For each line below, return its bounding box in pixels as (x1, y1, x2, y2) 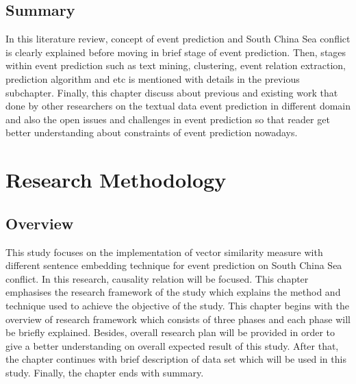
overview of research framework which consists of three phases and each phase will (5, 311, 351, 326)
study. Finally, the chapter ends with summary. (5, 365, 204, 379)
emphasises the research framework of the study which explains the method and (5, 285, 341, 299)
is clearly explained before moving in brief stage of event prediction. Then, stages (5, 44, 346, 59)
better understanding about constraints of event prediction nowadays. (5, 125, 298, 140)
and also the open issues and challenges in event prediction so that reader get (5, 112, 330, 126)
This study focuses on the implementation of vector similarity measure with (5, 244, 323, 259)
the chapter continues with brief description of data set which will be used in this (5, 352, 346, 366)
